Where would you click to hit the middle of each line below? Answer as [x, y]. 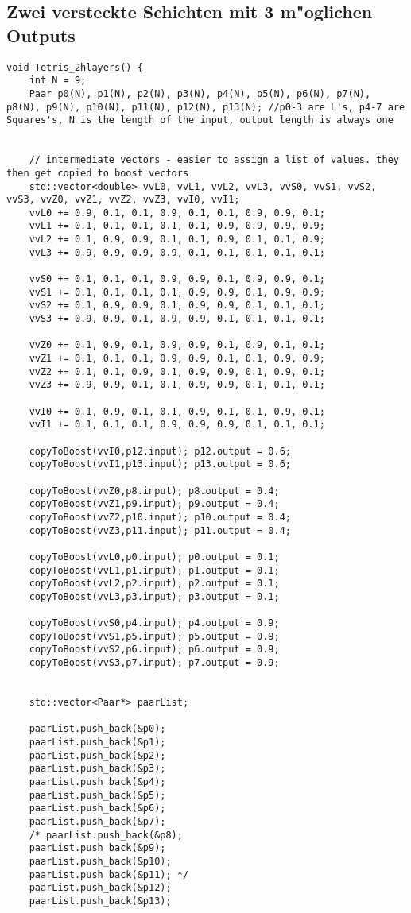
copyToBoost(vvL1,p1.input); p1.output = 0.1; [154, 570]
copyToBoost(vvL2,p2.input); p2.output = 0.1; [154, 584]
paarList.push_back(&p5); [97, 795]
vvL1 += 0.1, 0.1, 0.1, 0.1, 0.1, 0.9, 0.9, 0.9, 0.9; [177, 226]
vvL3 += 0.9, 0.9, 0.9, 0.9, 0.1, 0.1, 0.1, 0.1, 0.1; [177, 252]
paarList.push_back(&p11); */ [109, 874]
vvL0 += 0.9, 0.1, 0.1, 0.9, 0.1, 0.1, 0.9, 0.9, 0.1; [177, 213]
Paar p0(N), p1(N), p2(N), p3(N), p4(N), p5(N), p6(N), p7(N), [200, 93]
